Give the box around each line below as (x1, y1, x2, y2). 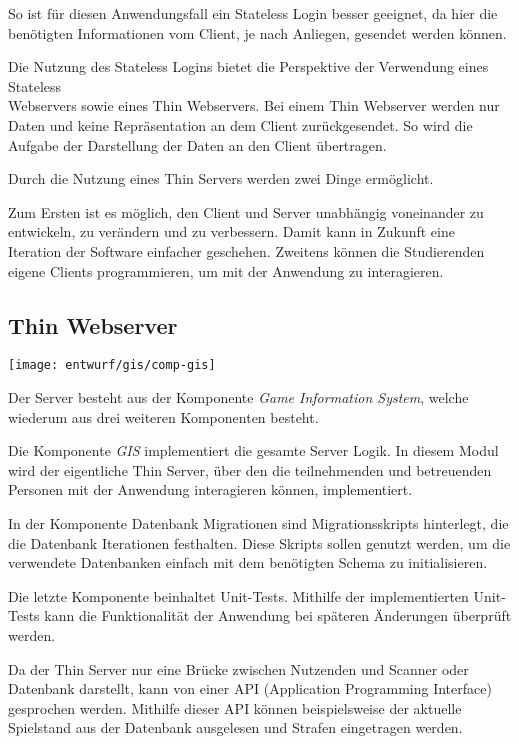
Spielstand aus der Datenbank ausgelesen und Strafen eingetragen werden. (8, 717, 463, 738)
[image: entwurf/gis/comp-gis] (8, 358, 216, 373)
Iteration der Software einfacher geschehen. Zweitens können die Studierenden (8, 240, 485, 261)
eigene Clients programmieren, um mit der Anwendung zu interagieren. (8, 260, 444, 281)
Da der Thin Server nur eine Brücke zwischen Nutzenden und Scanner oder (8, 658, 469, 679)
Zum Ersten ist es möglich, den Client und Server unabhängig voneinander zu (8, 201, 484, 222)
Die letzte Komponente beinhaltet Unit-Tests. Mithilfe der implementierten (8, 585, 469, 606)
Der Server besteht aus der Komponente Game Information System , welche (8, 386, 469, 407)
